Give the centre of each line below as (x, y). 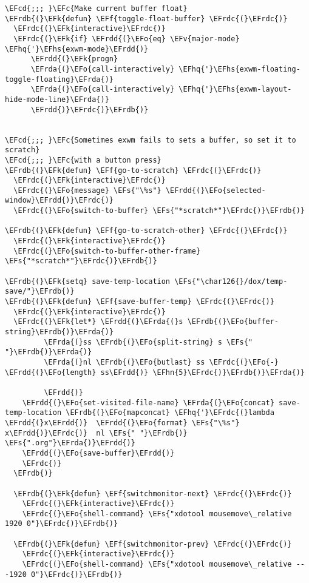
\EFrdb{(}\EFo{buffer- (233, 322)
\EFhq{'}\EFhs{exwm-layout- (235, 89)
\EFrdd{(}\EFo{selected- (216, 190)
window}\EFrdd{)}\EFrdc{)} (59, 201)
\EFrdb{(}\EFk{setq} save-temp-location (88, 281)
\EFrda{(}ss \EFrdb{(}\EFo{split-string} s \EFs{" (148, 342)
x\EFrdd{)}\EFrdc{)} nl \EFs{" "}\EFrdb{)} (96, 433)
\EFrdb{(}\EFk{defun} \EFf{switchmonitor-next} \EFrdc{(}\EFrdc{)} (153, 494)
